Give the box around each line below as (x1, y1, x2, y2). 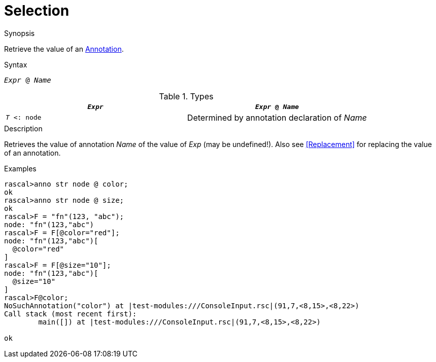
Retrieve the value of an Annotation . (4, 44, 124, 53)
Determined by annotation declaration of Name (187, 112, 367, 123)
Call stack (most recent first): (4, 309, 137, 318)
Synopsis (4, 28, 35, 38)
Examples (4, 164, 37, 173)
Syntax (4, 60, 27, 69)
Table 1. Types (159, 91, 214, 101)
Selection (4, 2, 70, 19)
